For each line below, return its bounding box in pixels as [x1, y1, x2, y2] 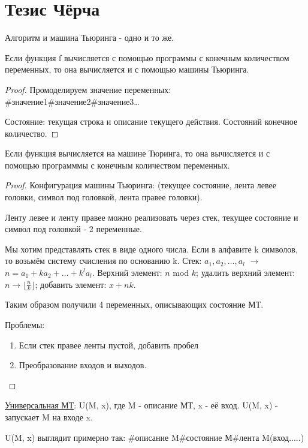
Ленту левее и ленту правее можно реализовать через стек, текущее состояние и [5, 211, 298, 223]
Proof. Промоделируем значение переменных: [5, 83, 171, 95]
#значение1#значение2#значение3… [5, 95, 140, 107]
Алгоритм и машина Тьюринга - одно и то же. [5, 31, 174, 44]
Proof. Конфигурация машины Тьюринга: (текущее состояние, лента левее [5, 179, 277, 191]
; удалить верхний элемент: [196, 266, 295, 279]
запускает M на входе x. [5, 411, 93, 423]
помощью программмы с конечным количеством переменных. [5, 158, 230, 171]
